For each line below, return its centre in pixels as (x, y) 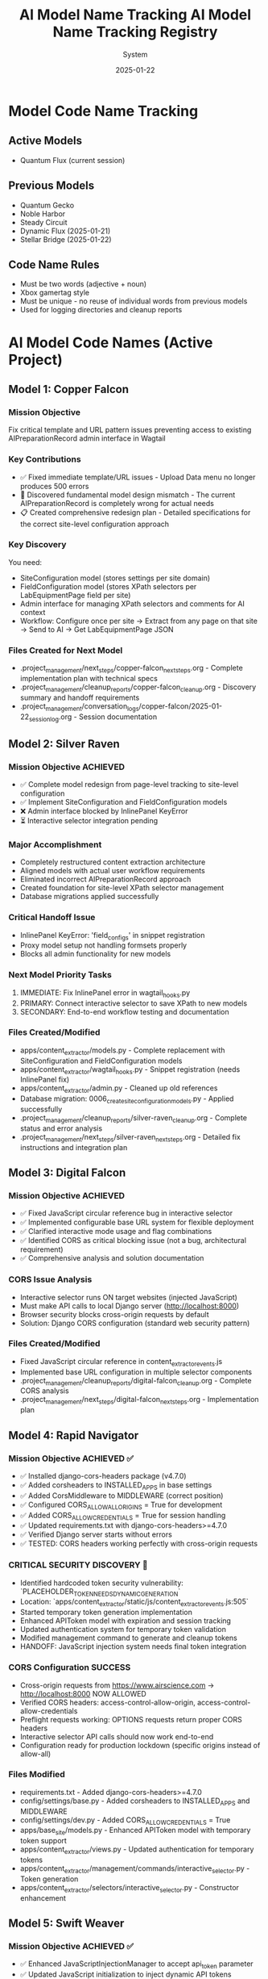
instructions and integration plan (74, 1147)
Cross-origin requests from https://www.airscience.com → (117, 1685)
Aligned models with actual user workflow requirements (112, 871)
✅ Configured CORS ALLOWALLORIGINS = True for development (121, 1505)
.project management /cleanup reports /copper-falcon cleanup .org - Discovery (138, 688)
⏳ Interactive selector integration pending (89, 821)
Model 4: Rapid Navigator (74, 1435)
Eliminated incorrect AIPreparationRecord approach (105, 879)
